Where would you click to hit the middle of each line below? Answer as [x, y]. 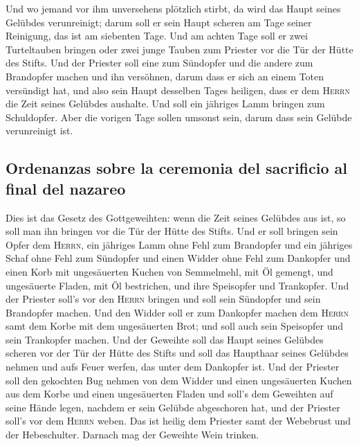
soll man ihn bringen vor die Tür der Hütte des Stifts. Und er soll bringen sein [172, 231]
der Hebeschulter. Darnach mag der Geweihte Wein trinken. [132, 435]
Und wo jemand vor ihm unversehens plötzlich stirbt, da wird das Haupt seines [173, 8]
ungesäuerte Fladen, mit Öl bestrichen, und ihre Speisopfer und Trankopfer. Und [177, 285]
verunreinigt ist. [39, 131]
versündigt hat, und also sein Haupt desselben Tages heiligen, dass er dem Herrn [178, 90]
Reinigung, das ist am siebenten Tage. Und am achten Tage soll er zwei [157, 36]
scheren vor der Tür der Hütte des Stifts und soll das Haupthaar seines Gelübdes [177, 353]
